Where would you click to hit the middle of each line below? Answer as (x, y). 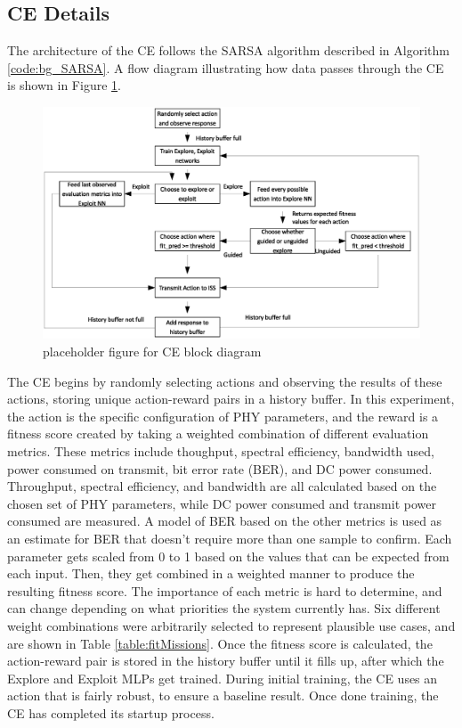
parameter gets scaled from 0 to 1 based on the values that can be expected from (228, 556)
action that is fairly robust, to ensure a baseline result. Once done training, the (223, 695)
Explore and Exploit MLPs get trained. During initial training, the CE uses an (223, 678)
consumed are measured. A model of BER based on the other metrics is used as (225, 521)
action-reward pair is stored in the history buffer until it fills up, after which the (226, 661)
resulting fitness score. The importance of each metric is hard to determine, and (225, 590)
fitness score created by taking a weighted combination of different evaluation (218, 434)
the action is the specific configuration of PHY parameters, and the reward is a (223, 416)
